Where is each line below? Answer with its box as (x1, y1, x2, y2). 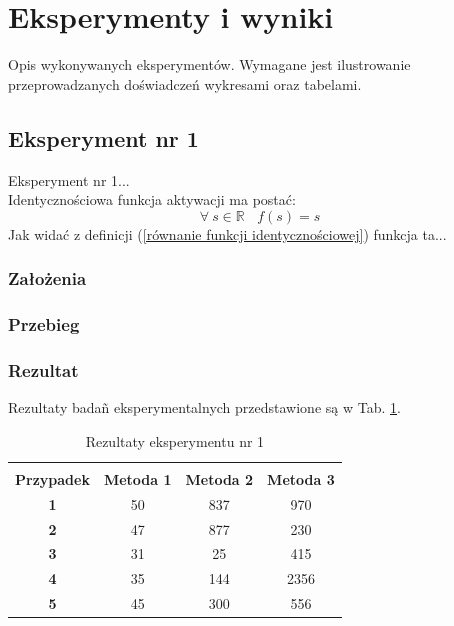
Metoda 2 (185, 468, 254, 489)
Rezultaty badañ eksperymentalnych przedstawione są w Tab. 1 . (8, 397, 401, 418)
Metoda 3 (267, 468, 335, 489)
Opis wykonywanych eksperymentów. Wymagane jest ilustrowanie (8, 54, 411, 75)
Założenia (8, 266, 87, 291)
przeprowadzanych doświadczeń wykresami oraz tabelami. (8, 73, 362, 94)
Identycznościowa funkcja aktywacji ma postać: (8, 189, 296, 210)
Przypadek (15, 468, 90, 489)
